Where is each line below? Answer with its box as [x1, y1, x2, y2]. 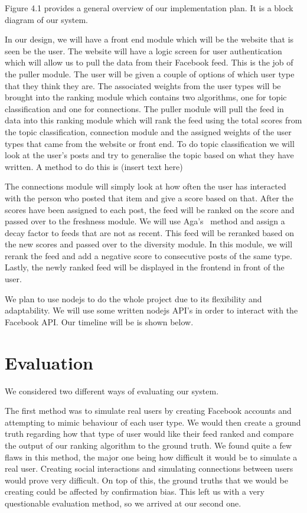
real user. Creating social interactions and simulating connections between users [5, 462, 293, 475]
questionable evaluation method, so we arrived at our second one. [5, 496, 241, 509]
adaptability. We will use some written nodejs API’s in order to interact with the [5, 304, 298, 316]
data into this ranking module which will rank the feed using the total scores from [5, 114, 302, 126]
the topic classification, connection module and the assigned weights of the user [5, 125, 292, 138]
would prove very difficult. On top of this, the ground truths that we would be [5, 473, 288, 486]
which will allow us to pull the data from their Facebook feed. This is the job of [5, 56, 293, 68]
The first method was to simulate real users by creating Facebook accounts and [5, 404, 292, 417]
